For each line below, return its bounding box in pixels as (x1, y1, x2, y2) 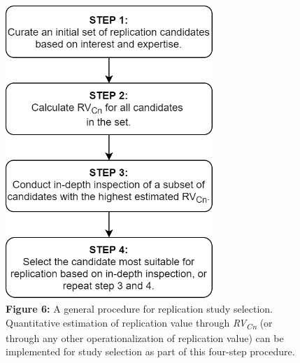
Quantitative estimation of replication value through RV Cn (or (6, 315, 273, 332)
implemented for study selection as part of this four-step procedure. (6, 344, 295, 359)
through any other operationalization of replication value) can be (6, 330, 284, 345)
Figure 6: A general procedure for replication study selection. (6, 301, 273, 316)
